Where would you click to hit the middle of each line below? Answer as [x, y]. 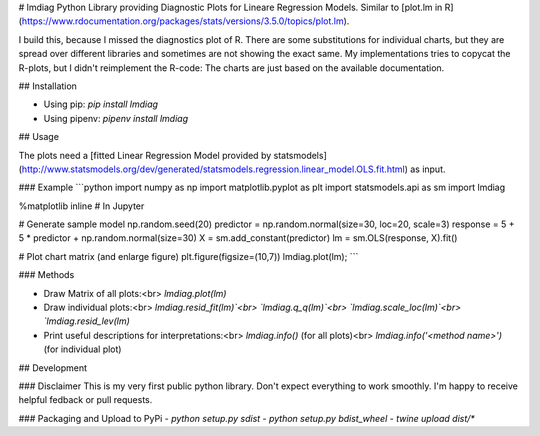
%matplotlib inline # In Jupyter [81, 206]
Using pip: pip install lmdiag [101, 104]
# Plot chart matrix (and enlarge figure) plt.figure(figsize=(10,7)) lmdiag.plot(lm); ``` [188, 256]
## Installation [47, 86]
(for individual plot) [82, 349]
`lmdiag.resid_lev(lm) [86, 321]
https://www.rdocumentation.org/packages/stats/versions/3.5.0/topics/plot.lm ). [185, 21]
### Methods [46, 275]
